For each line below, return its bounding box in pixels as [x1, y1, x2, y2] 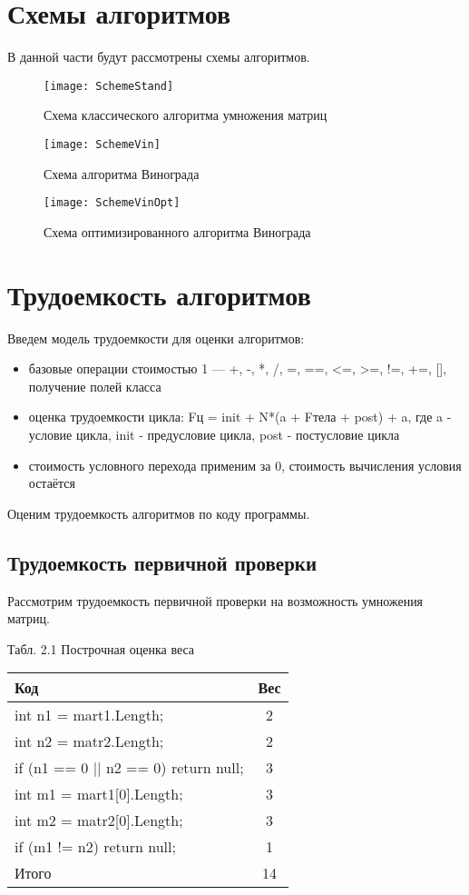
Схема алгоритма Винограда [44, 164, 200, 183]
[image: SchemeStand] [44, 79, 174, 93]
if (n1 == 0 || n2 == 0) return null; [15, 757, 244, 779]
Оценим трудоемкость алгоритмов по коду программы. [7, 503, 310, 522]
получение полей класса [28, 376, 161, 395]
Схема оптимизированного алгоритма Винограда [44, 222, 311, 241]
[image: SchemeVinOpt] [44, 196, 181, 210]
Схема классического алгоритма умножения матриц [44, 105, 327, 124]
